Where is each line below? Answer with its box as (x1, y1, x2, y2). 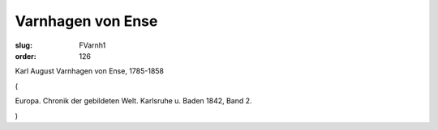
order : (15, 51, 36, 61)
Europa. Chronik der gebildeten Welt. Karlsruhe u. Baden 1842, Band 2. (15, 96, 252, 106)
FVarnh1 (79, 40, 106, 50)
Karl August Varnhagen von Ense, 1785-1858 (15, 66, 165, 76)
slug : (15, 40, 32, 50)
